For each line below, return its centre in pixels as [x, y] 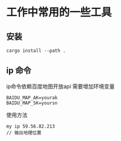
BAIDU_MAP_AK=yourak [32, 98]
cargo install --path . [36, 51]
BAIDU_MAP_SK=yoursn [32, 103]
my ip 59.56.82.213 [31, 126]
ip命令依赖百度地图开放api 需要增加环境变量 [60, 86]
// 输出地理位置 [24, 133]
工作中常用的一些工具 [59, 12]
